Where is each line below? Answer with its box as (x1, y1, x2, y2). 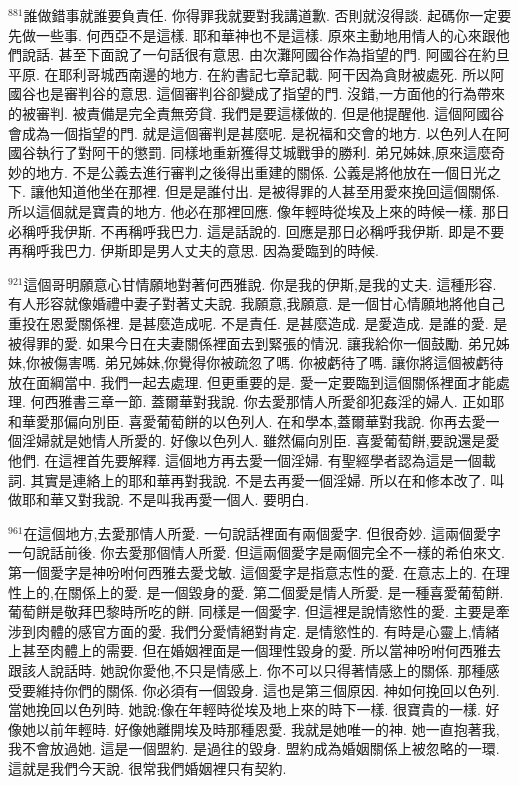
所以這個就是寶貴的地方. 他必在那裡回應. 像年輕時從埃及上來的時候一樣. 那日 (8, 200, 510, 221)
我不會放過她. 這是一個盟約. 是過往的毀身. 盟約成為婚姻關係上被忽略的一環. (8, 738, 500, 759)
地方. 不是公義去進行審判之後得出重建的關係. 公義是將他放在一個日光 (35, 161, 488, 182)
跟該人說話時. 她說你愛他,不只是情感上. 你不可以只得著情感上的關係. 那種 (8, 660, 486, 680)
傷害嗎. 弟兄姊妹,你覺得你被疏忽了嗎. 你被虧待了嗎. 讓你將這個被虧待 (53, 352, 504, 373)
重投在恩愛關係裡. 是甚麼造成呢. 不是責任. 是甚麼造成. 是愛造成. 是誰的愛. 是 (8, 312, 508, 333)
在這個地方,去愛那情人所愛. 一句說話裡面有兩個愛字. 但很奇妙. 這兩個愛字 (23, 522, 502, 543)
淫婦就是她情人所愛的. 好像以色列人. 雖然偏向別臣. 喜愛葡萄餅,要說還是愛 (21, 430, 500, 451)
